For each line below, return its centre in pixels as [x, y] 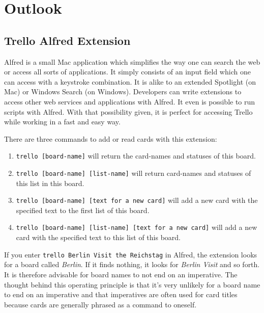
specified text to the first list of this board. [83, 210]
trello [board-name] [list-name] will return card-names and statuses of [134, 173]
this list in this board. [50, 183]
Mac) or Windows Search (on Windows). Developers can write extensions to [123, 92]
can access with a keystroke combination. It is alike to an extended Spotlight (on [130, 81]
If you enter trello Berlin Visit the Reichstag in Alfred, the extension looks [131, 254]
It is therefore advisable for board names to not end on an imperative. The [121, 274]
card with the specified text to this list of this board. [98, 237]
